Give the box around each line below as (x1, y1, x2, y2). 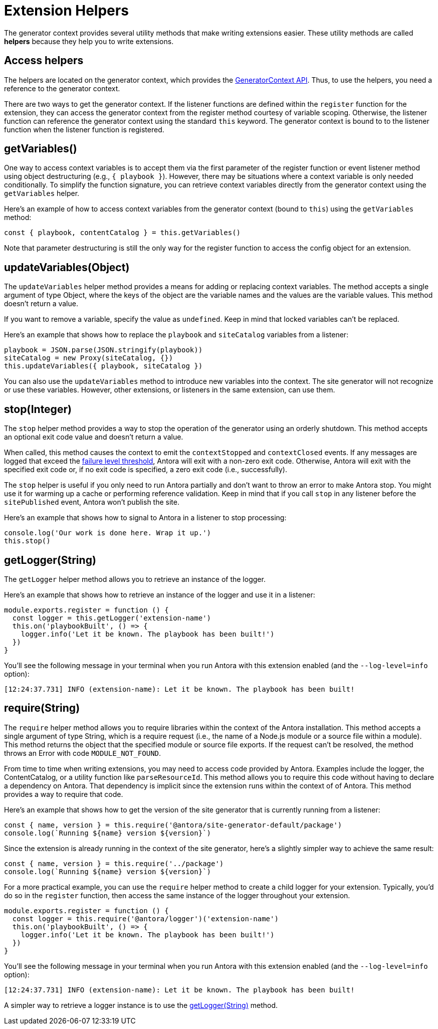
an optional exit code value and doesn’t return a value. (4, 433, 183, 442)
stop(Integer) (4, 402, 72, 416)
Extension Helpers (4, 2, 129, 19)
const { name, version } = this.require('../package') (4, 859, 224, 868)
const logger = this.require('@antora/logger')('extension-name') (12, 914, 279, 923)
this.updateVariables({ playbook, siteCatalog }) (4, 362, 203, 370)
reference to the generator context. (4, 84, 120, 93)
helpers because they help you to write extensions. (4, 37, 174, 46)
